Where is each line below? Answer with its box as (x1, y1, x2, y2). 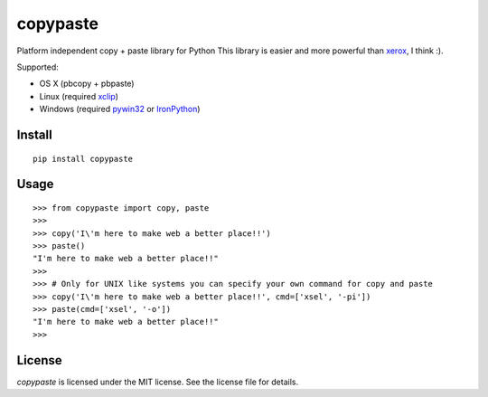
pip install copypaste (33, 154, 134, 164)
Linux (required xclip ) (39, 90, 119, 101)
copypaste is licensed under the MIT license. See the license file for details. (16, 376, 298, 387)
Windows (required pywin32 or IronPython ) (39, 104, 201, 115)
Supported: (16, 61, 59, 72)
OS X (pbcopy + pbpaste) (39, 78, 135, 90)
